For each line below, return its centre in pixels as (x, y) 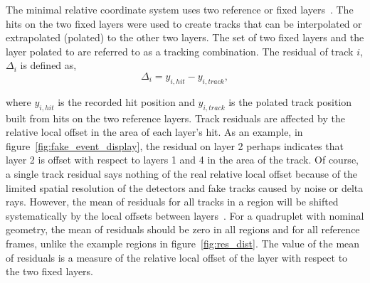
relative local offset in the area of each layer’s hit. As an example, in (154, 132)
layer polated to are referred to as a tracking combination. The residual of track (180, 51)
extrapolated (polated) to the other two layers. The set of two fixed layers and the (185, 37)
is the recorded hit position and (126, 101)
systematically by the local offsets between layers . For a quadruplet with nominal (185, 215)
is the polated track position (290, 101)
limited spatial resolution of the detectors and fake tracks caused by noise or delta (185, 187)
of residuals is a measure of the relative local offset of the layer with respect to (177, 257)
